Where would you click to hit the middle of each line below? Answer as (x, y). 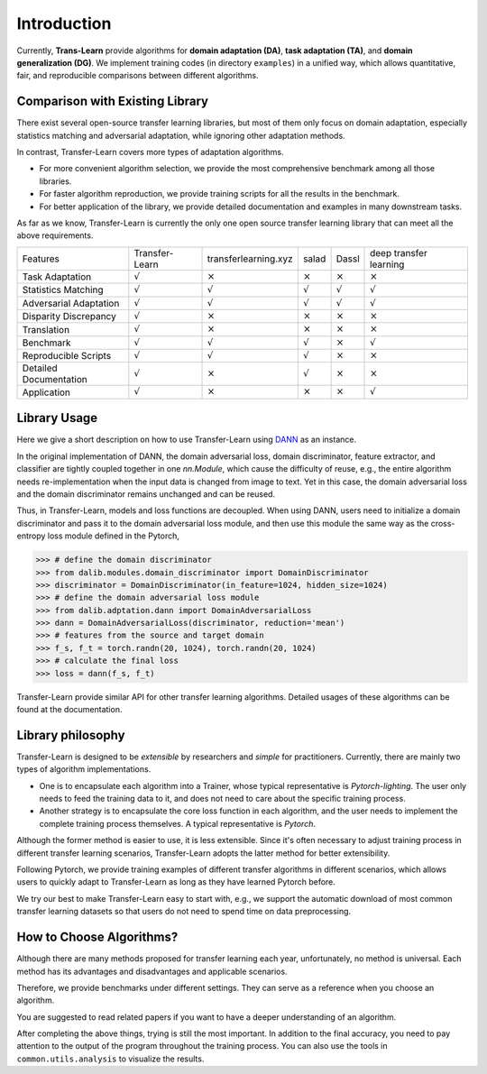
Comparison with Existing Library (113, 101)
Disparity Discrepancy (69, 317)
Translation (46, 329)
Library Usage (57, 418)
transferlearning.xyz (250, 259)
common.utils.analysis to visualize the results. (110, 1059)
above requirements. (55, 235)
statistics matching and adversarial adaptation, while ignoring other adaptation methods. (181, 135)
